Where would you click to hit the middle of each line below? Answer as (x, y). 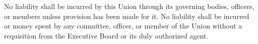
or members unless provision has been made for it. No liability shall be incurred (127, 16)
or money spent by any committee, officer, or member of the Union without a (123, 26)
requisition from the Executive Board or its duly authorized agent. (106, 35)
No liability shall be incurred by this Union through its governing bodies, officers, (129, 6)
